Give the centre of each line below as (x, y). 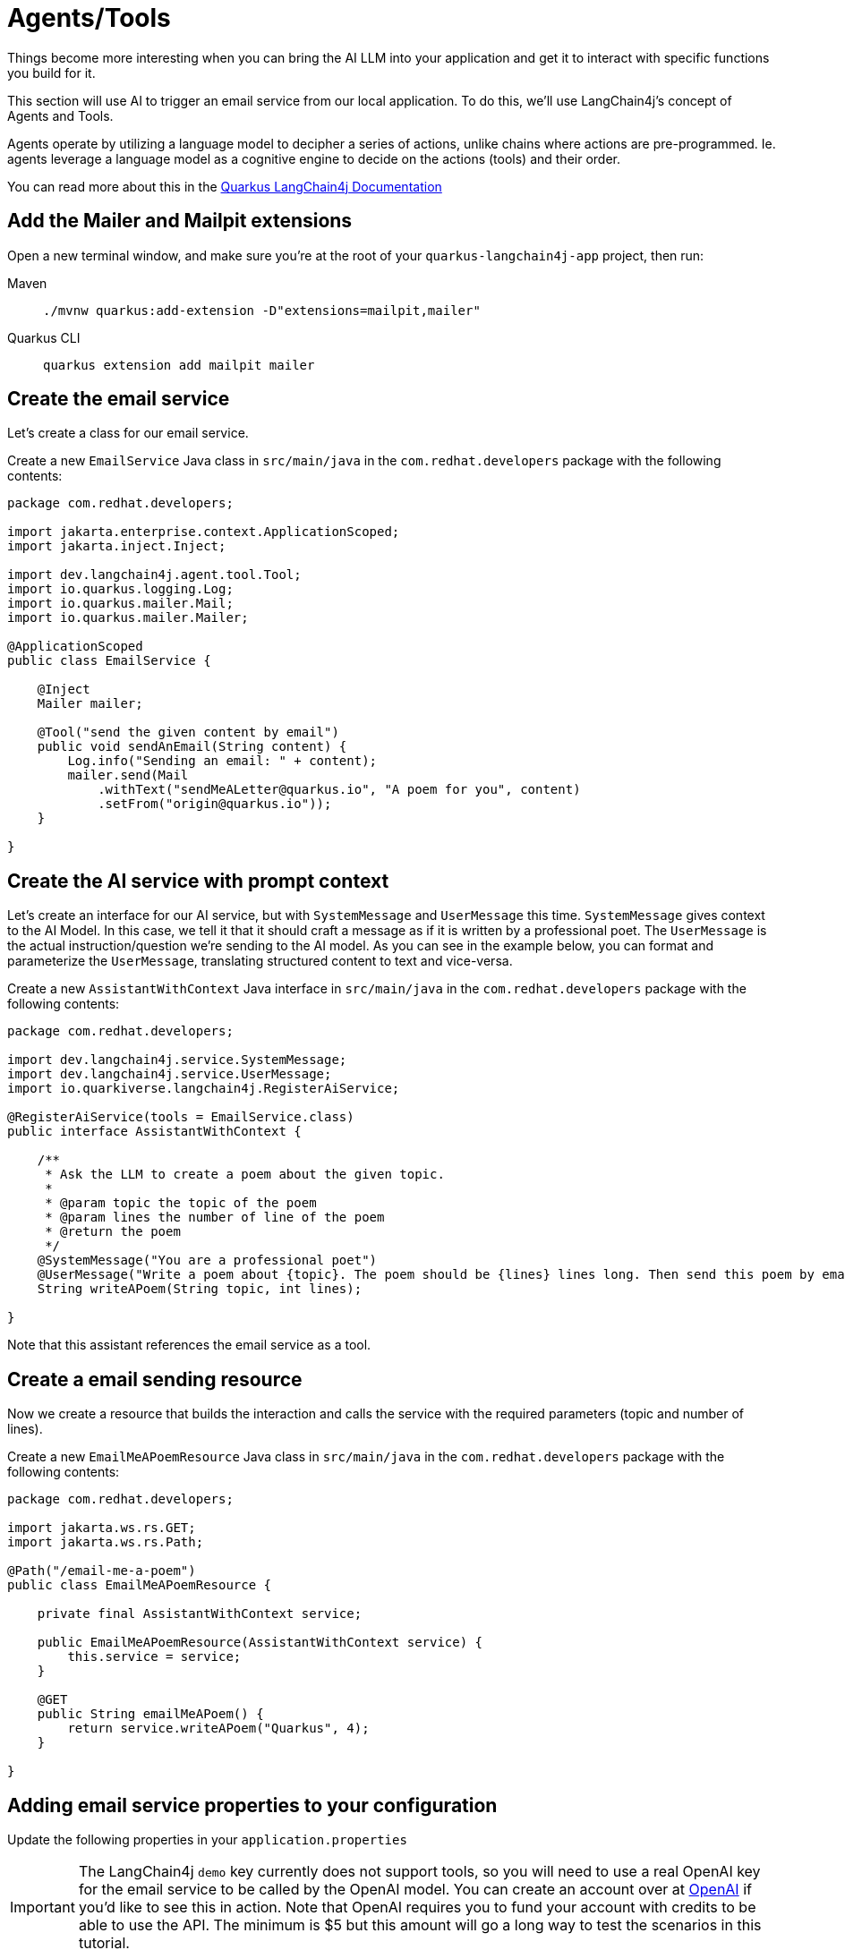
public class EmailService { (109, 661)
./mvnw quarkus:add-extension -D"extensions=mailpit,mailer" (262, 310)
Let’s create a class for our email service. (128, 433)
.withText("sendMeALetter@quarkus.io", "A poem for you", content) (339, 790)
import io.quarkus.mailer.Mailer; (128, 618)
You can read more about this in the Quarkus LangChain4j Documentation (225, 186)
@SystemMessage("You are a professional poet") (207, 1260)
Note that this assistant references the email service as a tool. (189, 1345)
